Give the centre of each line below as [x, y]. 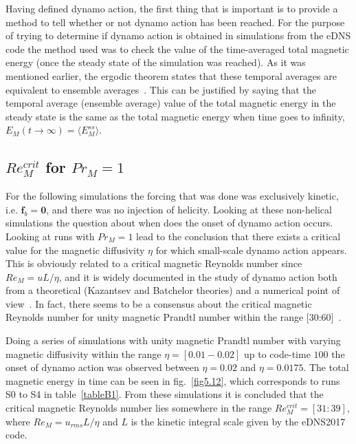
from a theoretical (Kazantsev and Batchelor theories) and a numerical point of [173, 290]
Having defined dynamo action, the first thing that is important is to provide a [172, 8]
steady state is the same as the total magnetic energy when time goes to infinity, [175, 116]
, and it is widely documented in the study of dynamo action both [198, 276]
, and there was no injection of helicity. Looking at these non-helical [189, 209]
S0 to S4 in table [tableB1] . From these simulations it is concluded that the [165, 394]
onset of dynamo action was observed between [102, 367]
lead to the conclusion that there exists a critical [238, 236]
